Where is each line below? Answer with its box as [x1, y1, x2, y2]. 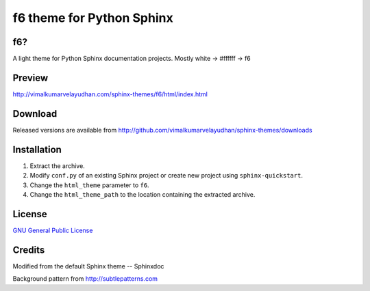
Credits [12, 244, 45, 255]
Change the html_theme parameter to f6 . [29, 181, 150, 189]
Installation [12, 143, 62, 155]
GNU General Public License [12, 226, 93, 234]
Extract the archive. [29, 161, 85, 170]
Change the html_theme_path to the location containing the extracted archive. [29, 190, 256, 198]
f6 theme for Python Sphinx [12, 10, 174, 25]
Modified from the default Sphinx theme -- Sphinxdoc [12, 262, 164, 270]
